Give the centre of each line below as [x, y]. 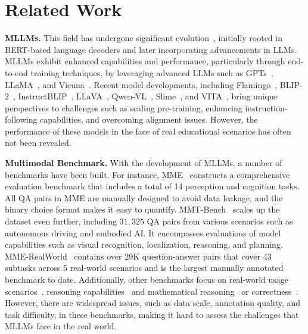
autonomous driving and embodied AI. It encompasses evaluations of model [143, 232]
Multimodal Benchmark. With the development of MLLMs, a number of [144, 163]
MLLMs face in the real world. [61, 326]
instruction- [266, 107]
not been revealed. [38, 143]
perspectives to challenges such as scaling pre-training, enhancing [124, 107]
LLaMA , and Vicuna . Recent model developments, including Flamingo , [141, 84]
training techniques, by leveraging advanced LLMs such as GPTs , [152, 72]
